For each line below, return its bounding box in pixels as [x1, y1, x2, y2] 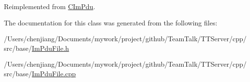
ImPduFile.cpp [31, 68, 76, 78]
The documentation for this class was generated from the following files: [4, 17, 218, 27]
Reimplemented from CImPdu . [4, 1, 95, 11]
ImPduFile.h [31, 43, 69, 53]
